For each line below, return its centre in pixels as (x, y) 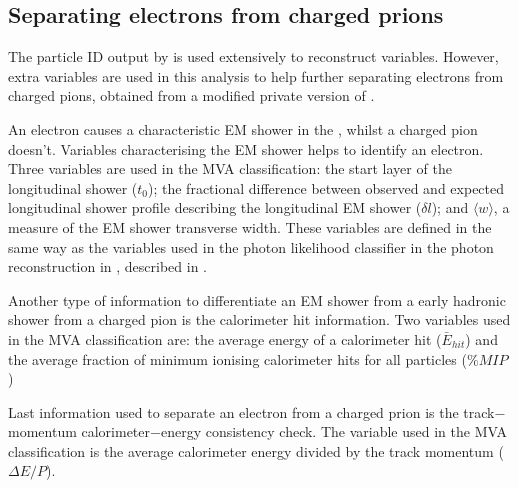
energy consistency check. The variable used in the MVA (333, 431)
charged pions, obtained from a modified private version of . (191, 95)
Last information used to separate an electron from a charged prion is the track (251, 411)
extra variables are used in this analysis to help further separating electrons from (256, 75)
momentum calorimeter (79, 431)
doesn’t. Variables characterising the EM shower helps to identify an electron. (246, 148)
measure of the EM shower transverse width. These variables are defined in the (250, 226)
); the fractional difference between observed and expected (326, 187)
